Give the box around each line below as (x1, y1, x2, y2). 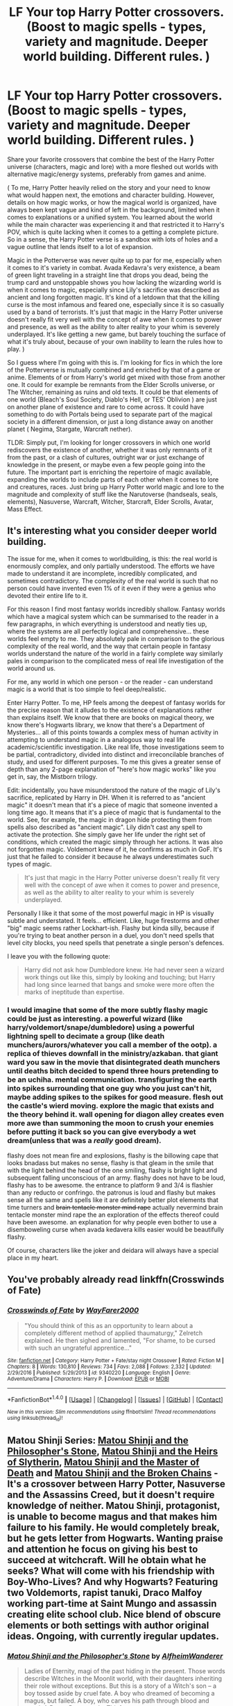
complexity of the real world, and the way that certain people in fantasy (7, 642, 212, 650)
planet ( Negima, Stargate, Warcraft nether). (7, 425, 133, 433)
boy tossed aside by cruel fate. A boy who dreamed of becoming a (24, 1689, 215, 1698)
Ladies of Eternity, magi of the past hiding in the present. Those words (24, 1667, 225, 1675)
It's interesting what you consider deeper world (7, 525, 217, 537)
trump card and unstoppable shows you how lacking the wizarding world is (7, 278, 222, 286)
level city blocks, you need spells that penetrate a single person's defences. (7, 938, 225, 947)
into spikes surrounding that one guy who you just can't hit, (7, 1083, 212, 1093)
